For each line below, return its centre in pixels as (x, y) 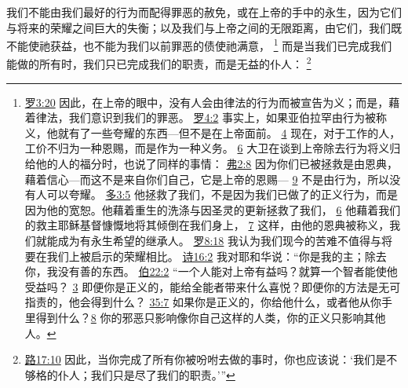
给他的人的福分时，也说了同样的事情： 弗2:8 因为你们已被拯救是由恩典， (211, 164)
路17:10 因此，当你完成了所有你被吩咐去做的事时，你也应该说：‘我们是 (206, 359)
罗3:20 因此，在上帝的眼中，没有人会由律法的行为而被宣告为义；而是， (207, 102)
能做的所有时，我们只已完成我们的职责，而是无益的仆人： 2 (159, 63)
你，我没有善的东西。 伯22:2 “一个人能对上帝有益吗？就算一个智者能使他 (211, 271)
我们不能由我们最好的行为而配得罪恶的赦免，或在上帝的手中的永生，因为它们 (204, 12)
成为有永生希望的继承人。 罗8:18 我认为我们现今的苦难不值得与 (220, 241)
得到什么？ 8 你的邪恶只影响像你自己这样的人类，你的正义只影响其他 (211, 317)
